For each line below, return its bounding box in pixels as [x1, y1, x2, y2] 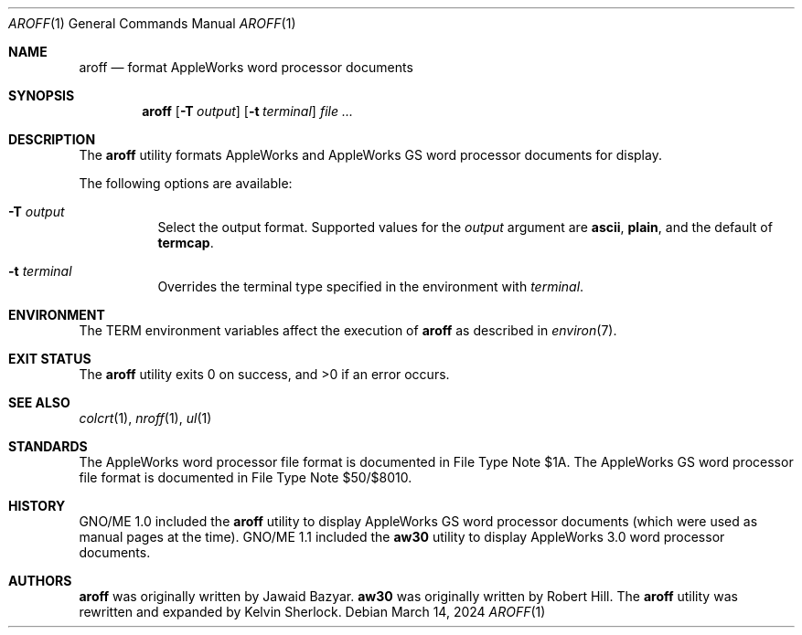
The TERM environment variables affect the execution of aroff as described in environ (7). [79, 323, 617, 338]
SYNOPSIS [8, 88, 75, 103]
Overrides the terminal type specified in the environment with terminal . [157, 279, 584, 294]
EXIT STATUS [8, 351, 91, 366]
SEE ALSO [8, 395, 70, 410]
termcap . [157, 235, 214, 250]
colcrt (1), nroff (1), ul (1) [79, 410, 212, 426]
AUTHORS [8, 573, 72, 588]
